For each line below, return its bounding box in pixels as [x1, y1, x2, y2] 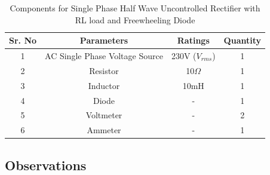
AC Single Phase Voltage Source [45, 50, 163, 62]
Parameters [79, 34, 128, 47]
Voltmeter [85, 109, 122, 121]
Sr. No [9, 34, 37, 47]
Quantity [223, 34, 261, 47]
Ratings [177, 34, 210, 47]
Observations [5, 155, 87, 174]
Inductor [88, 79, 120, 91]
